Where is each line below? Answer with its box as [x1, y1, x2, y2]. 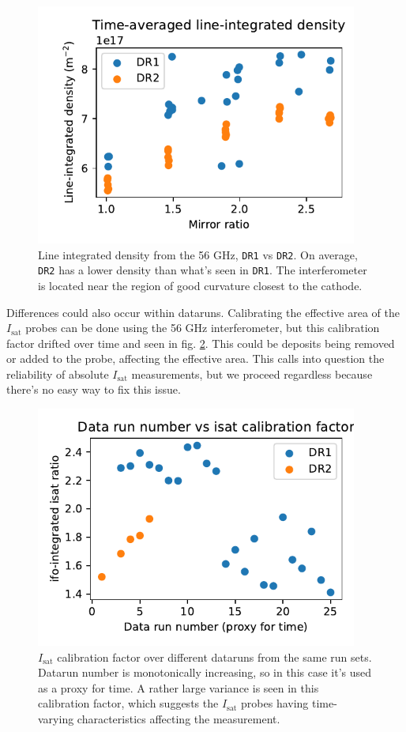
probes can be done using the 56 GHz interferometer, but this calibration [25, 319, 380, 336]
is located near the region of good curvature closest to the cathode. [38, 277, 363, 293]
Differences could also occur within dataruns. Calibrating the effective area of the [6, 304, 400, 320]
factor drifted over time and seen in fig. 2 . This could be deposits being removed [6, 334, 395, 351]
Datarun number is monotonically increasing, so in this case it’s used [38, 664, 372, 681]
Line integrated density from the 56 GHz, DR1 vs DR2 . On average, [38, 246, 358, 262]
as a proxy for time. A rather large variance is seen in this [38, 679, 319, 696]
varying [38, 711, 74, 727]
